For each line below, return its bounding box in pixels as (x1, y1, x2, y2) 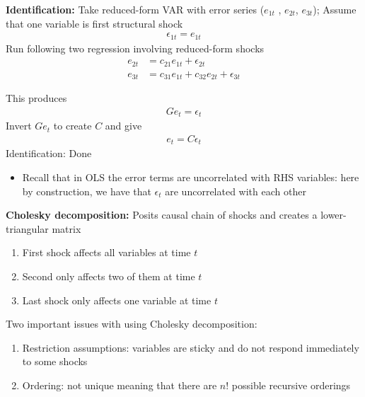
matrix (52, 221, 81, 236)
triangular (6, 221, 49, 236)
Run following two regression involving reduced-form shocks (6, 40, 265, 55)
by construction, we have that (22, 183, 151, 198)
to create (53, 118, 92, 133)
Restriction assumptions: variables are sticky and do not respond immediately (22, 340, 359, 355)
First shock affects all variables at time (22, 245, 191, 260)
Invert (6, 118, 32, 133)
